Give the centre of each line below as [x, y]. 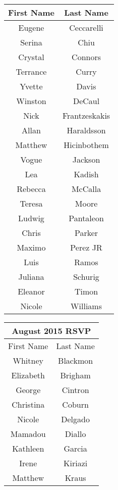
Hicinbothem [86, 145]
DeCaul [86, 101]
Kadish [86, 174]
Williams [86, 306]
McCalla [86, 189]
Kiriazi [76, 463]
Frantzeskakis [86, 115]
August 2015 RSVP [51, 331]
